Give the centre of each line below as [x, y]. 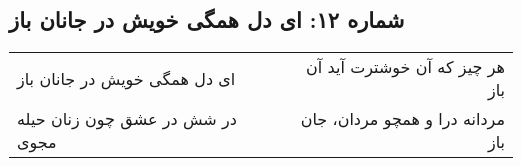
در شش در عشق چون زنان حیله [127, 119]
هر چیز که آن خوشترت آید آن [405, 67]
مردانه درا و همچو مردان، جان [402, 119]
